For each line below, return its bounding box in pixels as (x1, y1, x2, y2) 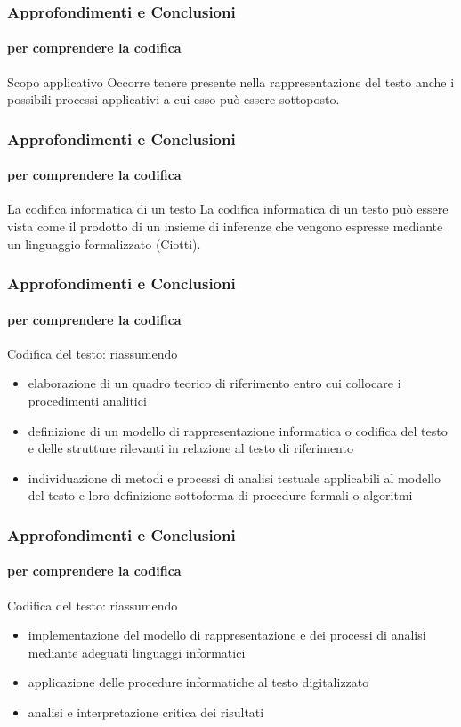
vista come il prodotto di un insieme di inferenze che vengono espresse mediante (7, 217, 443, 236)
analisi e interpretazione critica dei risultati (28, 703, 264, 722)
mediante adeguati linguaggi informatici (28, 642, 246, 661)
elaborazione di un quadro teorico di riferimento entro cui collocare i (28, 374, 401, 392)
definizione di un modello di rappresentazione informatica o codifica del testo (28, 421, 448, 440)
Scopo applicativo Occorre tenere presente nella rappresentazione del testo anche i (7, 72, 455, 91)
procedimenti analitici (28, 392, 147, 410)
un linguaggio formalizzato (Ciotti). (7, 234, 201, 253)
